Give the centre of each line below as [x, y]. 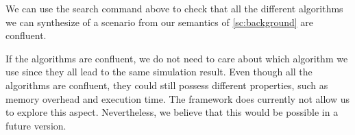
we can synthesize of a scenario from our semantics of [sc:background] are [160, 22]
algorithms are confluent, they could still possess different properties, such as [167, 85]
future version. [36, 125]
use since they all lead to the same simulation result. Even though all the [159, 72]
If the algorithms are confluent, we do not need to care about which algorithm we [177, 58]
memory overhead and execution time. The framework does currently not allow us [178, 98]
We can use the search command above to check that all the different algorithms [174, 8]
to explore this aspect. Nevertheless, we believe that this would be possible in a [172, 112]
